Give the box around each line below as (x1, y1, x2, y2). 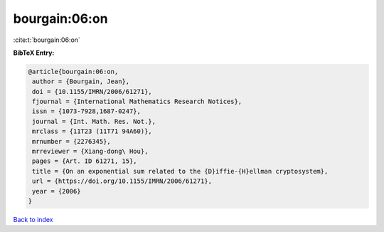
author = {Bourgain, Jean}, (32, 78, 130, 85)
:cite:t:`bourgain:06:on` (13, 36, 81, 44)
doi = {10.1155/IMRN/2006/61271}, (32, 88, 152, 95)
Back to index (13, 215, 53, 223)
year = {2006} (32, 187, 81, 195)
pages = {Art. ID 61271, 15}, (32, 157, 138, 165)
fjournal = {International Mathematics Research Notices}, (32, 97, 242, 106)
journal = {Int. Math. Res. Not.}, (32, 117, 156, 125)
